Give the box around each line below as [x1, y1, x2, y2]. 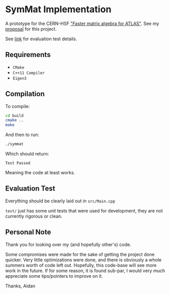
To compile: [5, 103, 30, 109]
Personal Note [5, 228, 51, 236]
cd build [5, 113, 24, 118]
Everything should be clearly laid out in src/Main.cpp [5, 198, 115, 204]
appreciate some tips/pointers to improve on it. [5, 273, 103, 279]
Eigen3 [12, 75, 27, 81]
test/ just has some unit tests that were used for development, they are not [5, 207, 163, 213]
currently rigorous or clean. [5, 213, 62, 219]
